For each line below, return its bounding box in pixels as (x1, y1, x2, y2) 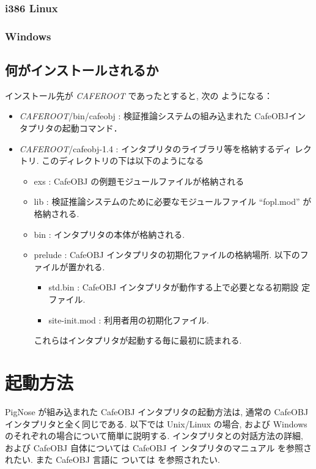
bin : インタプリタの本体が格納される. (34, 227, 185, 240)
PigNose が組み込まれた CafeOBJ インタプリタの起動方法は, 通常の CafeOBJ (5, 405, 309, 418)
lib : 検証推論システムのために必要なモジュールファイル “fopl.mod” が (34, 195, 312, 208)
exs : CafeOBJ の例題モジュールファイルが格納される (34, 174, 244, 187)
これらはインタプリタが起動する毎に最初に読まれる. (34, 334, 242, 347)
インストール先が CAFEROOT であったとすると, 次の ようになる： (5, 89, 273, 102)
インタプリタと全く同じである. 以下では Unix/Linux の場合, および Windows (5, 417, 307, 430)
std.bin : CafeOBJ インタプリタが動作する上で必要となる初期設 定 (48, 281, 310, 294)
